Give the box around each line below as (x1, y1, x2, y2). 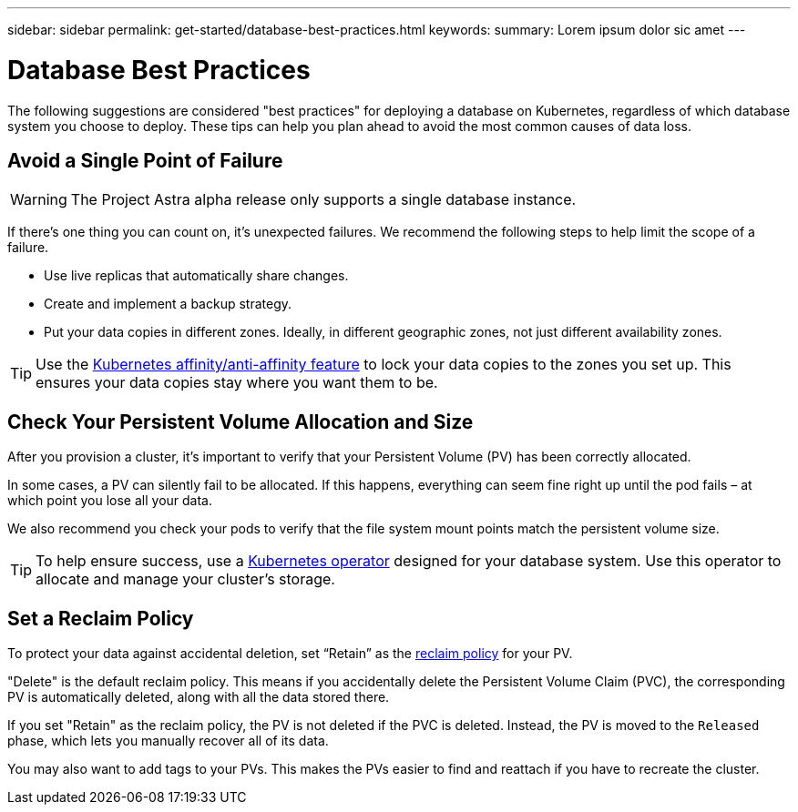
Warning (10, 190, 67, 209)
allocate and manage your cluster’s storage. (36, 570, 335, 589)
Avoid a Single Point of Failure (7, 148, 283, 172)
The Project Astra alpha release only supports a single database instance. (70, 190, 577, 209)
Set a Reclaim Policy (7, 606, 194, 630)
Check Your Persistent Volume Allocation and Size (7, 410, 474, 433)
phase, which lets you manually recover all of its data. (7, 733, 329, 749)
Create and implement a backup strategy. (44, 296, 292, 312)
